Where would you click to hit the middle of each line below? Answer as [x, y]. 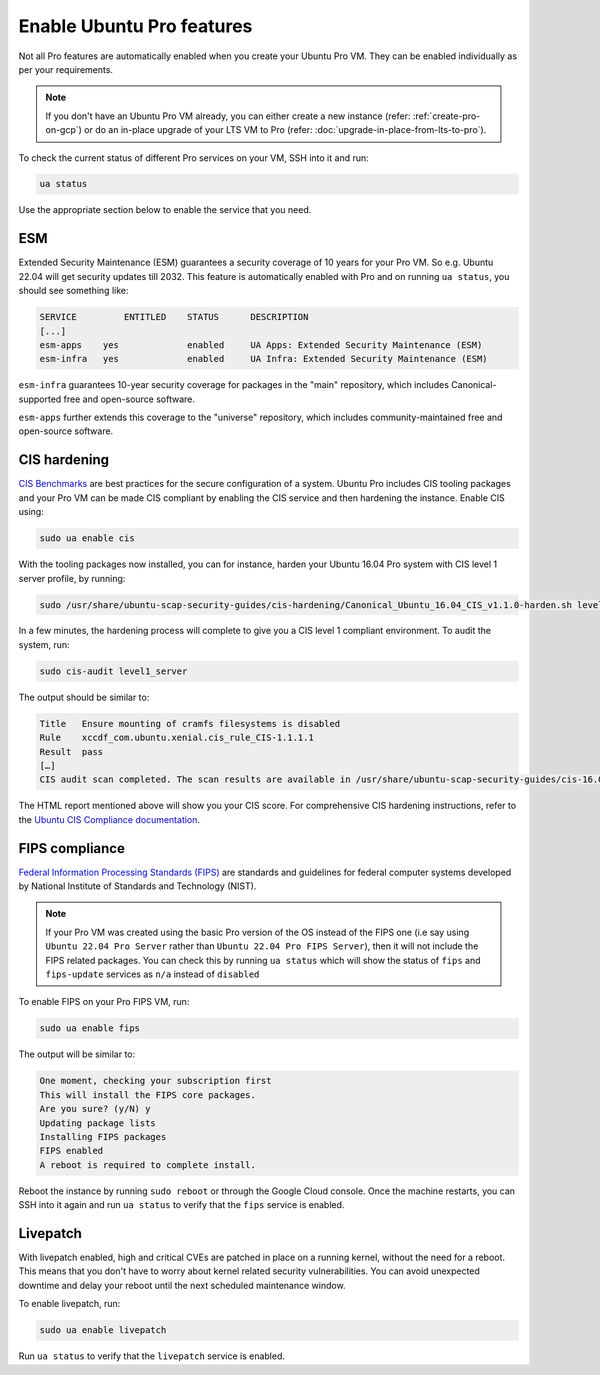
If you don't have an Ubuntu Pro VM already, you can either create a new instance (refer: [228, 116]
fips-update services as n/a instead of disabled [152, 974]
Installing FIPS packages [103, 1136]
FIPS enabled [71, 1151]
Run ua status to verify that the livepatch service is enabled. [151, 1356]
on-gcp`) [63, 130]
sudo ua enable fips [89, 1028]
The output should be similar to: [84, 697]
